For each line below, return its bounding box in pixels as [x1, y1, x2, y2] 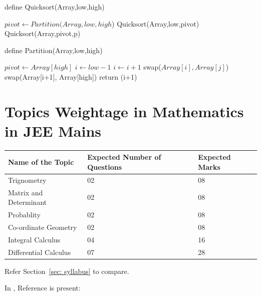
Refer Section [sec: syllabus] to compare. [5, 265, 129, 276]
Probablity [8, 209, 41, 220]
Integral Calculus [8, 234, 61, 244]
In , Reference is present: [5, 282, 81, 293]
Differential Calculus [8, 246, 71, 257]
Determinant [8, 197, 47, 207]
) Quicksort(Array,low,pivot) [112, 18, 199, 29]
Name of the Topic [8, 157, 74, 167]
